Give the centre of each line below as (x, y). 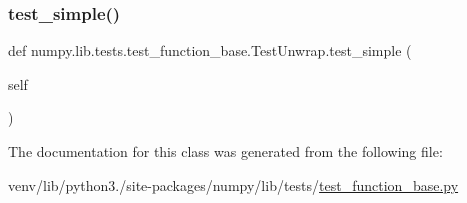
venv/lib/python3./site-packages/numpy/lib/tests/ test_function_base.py (233, 184)
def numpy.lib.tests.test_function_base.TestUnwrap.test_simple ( (210, 50)
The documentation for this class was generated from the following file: (225, 151)
